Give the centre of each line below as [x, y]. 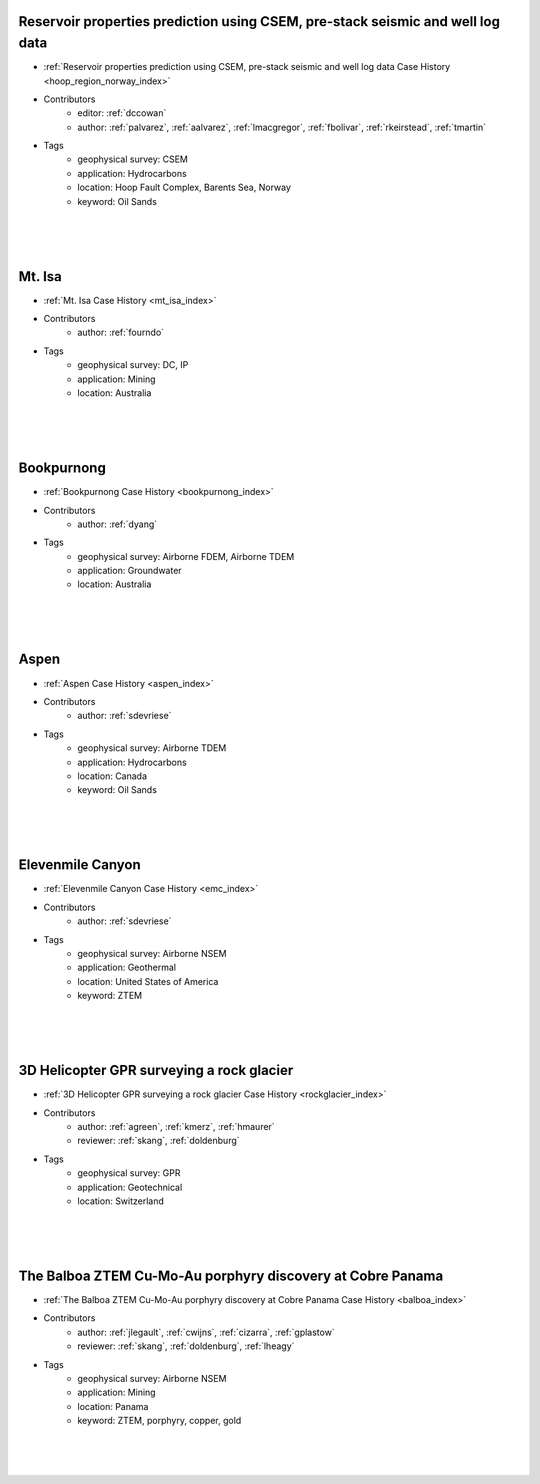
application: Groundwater [129, 571]
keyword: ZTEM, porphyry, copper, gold [159, 1421]
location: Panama [113, 1406]
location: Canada [112, 776]
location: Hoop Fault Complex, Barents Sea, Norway [184, 187]
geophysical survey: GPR [129, 1173]
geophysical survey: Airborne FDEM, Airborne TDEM [186, 556]
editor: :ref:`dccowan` [122, 113]
